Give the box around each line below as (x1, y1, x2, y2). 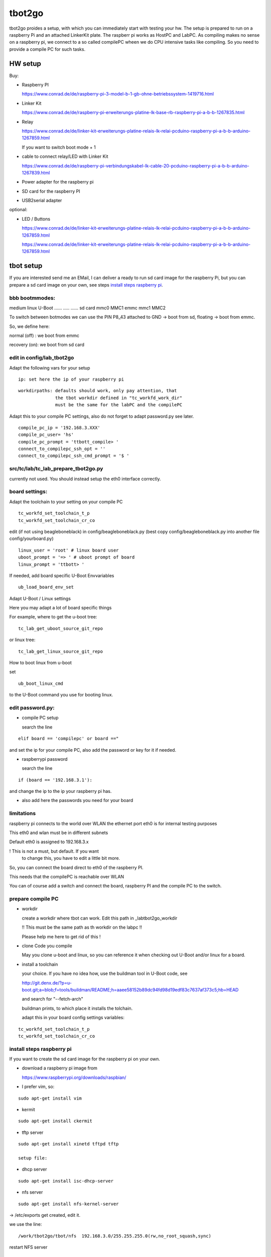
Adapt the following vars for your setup (9, 365, 90, 371)
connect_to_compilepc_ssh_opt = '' (18, 446, 106, 452)
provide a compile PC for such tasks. (9, 46, 85, 52)
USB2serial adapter (22, 198, 62, 204)
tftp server (22, 1129, 44, 1135)
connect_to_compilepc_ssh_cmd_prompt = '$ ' (18, 453, 130, 459)
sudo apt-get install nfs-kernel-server (18, 1201, 119, 1207)
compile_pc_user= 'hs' (18, 432, 74, 437)
